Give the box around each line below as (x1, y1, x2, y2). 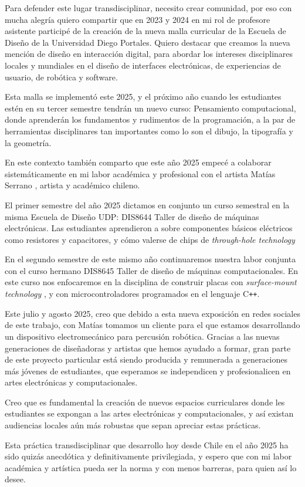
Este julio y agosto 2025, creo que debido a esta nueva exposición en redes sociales (5, 307, 300, 319)
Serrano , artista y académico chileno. (5, 179, 140, 191)
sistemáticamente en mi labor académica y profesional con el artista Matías (5, 167, 276, 180)
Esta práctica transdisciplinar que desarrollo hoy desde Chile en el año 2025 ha (5, 438, 289, 451)
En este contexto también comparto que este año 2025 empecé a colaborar (5, 156, 272, 168)
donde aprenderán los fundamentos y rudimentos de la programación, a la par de (5, 113, 296, 126)
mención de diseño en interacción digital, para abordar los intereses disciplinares (5, 48, 293, 60)
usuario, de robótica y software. (5, 70, 118, 83)
